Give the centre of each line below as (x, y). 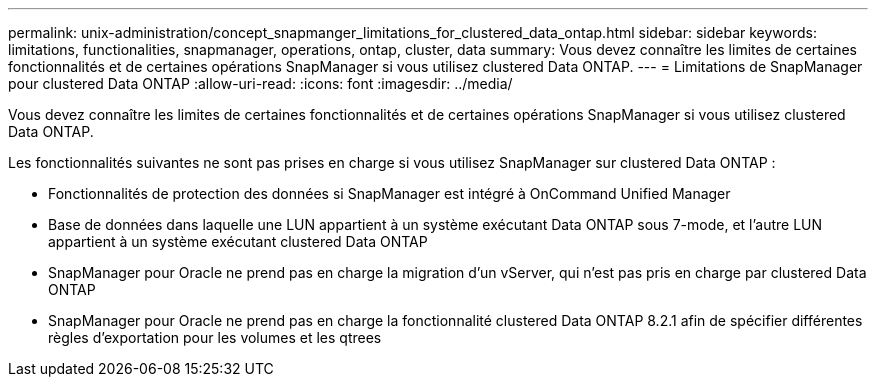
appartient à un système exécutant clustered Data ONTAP (238, 241)
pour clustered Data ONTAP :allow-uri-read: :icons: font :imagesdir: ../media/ (260, 83)
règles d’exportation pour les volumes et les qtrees (215, 337)
